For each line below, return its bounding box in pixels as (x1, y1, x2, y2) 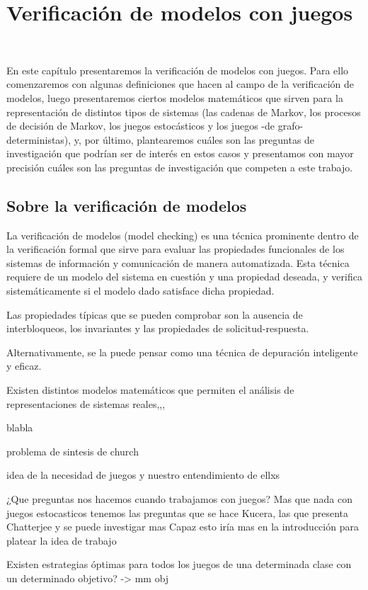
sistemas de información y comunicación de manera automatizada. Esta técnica (6, 255, 350, 270)
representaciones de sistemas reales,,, (6, 396, 166, 411)
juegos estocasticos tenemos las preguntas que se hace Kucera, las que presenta (6, 505, 349, 520)
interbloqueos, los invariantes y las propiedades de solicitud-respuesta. (6, 321, 309, 336)
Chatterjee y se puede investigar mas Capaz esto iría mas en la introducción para (6, 519, 359, 534)
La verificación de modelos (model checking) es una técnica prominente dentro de (6, 227, 359, 242)
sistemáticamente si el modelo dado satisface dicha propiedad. (6, 283, 275, 298)
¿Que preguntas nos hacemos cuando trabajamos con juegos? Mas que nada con (6, 491, 352, 506)
